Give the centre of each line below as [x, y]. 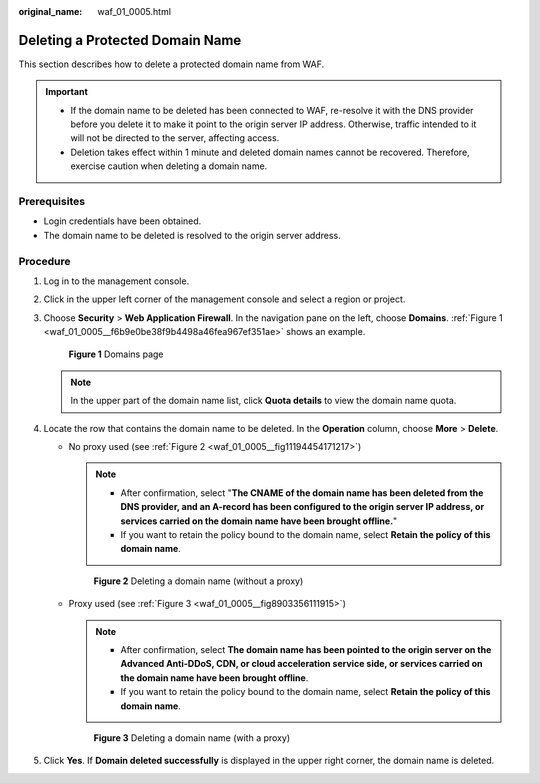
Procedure [44, 261]
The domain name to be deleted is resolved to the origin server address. [192, 235]
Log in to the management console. [116, 281]
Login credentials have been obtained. [122, 221]
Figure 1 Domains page [116, 354]
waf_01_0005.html [134, 11]
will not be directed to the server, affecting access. [175, 138]
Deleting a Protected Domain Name [130, 40]
